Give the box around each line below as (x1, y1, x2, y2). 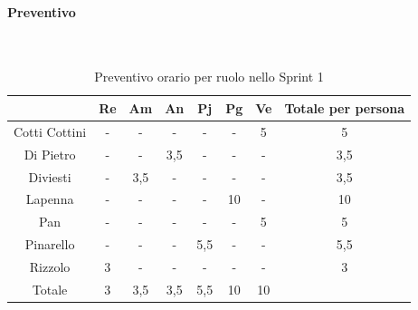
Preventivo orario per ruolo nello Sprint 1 (94, 67, 324, 86)
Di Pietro (24, 144, 76, 163)
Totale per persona (284, 98, 405, 117)
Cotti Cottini (14, 121, 87, 140)
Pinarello (24, 235, 75, 254)
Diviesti (28, 167, 71, 186)
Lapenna (25, 189, 74, 208)
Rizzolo (29, 257, 71, 276)
